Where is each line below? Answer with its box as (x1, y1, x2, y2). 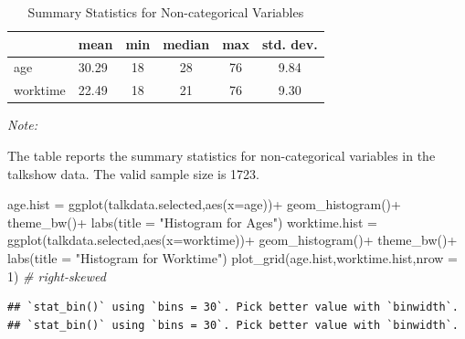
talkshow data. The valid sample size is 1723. (7, 164, 259, 183)
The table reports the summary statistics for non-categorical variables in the (7, 145, 436, 164)
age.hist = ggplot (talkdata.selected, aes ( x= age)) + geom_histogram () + (7, 195, 401, 214)
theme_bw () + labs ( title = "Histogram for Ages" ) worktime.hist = (7, 212, 377, 231)
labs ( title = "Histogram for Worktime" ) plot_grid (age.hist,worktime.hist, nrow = (7, 248, 458, 267)
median (163, 34, 210, 53)
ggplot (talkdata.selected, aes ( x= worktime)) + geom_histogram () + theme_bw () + (7, 230, 458, 249)
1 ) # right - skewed (7, 266, 106, 285)
